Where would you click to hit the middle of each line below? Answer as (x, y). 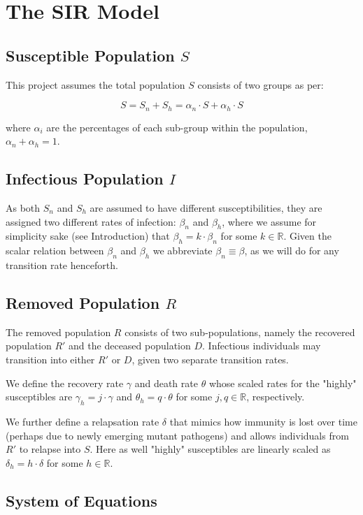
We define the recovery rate (65, 383)
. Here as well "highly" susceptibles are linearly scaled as (210, 449)
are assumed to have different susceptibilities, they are (206, 208)
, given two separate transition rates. (210, 359)
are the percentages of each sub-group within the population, (177, 127)
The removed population (58, 332)
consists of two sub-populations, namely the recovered (240, 332)
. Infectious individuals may (262, 346)
